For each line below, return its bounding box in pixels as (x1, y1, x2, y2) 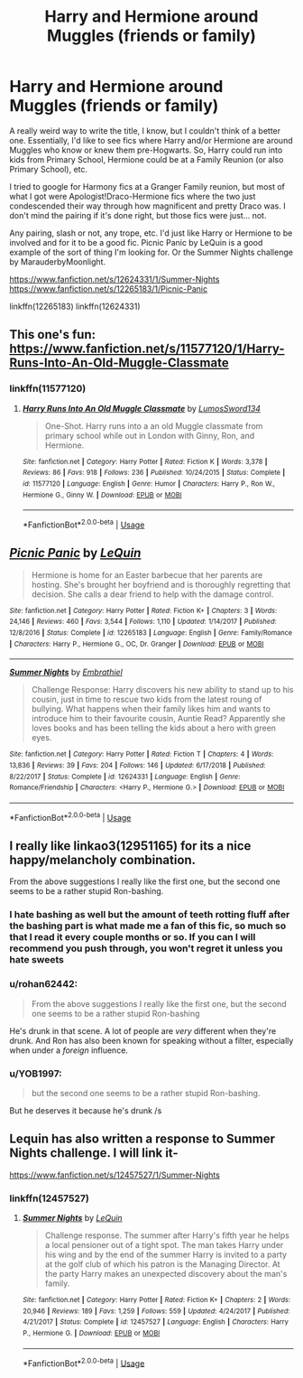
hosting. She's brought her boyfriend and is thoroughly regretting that (31, 579, 291, 590)
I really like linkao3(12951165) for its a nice (9, 838, 252, 854)
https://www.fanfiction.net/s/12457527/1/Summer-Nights (9, 1169, 221, 1180)
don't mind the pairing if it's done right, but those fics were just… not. (9, 209, 267, 220)
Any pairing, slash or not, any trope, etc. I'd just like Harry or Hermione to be (9, 228, 293, 238)
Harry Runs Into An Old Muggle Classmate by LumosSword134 (22, 403, 262, 414)
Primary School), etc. (9, 163, 88, 174)
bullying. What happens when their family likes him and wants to (31, 703, 271, 714)
